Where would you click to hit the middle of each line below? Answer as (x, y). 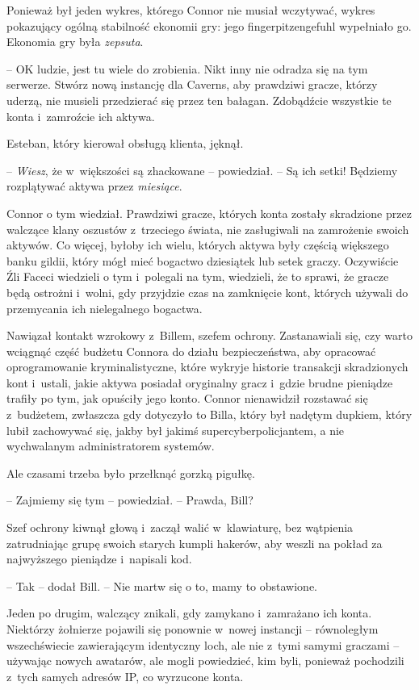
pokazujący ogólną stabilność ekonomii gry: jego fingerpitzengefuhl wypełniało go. (209, 25)
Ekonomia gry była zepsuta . (75, 42)
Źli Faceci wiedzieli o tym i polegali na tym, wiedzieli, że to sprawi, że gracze (198, 276)
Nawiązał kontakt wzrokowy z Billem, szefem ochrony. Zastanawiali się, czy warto (209, 335)
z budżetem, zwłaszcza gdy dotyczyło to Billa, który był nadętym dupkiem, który (209, 414)
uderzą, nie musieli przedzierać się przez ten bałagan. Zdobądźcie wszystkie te (199, 100)
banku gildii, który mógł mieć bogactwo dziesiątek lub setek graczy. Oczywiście (203, 260)
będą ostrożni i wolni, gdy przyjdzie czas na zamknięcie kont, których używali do (207, 292)
